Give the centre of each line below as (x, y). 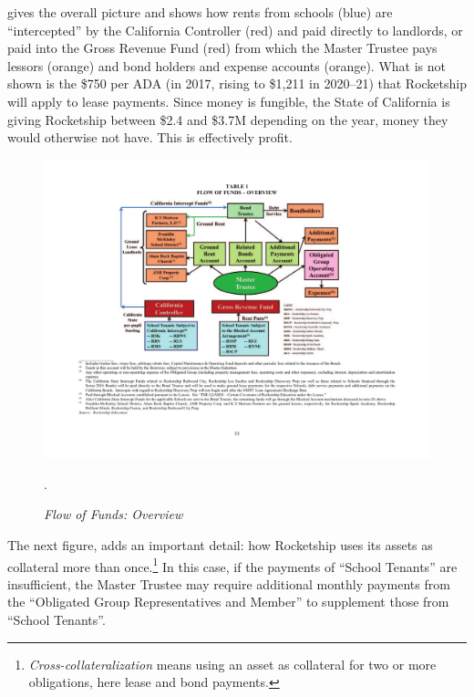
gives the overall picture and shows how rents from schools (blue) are (200, 12)
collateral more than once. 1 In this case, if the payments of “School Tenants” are (232, 565)
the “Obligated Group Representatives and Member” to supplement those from (228, 602)
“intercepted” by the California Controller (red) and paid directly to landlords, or (235, 30)
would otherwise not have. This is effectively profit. (150, 137)
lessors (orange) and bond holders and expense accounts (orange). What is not (227, 65)
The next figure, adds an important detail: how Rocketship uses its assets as (220, 545)
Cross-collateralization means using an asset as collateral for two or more (232, 664)
